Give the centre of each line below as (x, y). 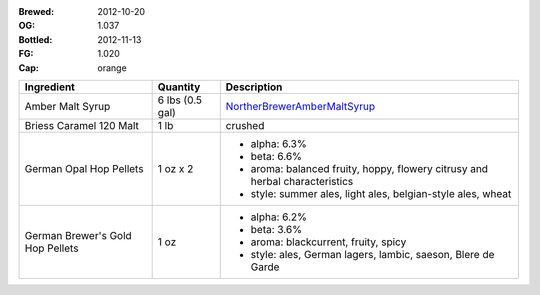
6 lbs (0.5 (180, 100)
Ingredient (49, 87)
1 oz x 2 (175, 168)
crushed (245, 125)
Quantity (179, 87)
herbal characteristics (302, 181)
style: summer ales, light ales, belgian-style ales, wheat (381, 193)
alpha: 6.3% (278, 143)
